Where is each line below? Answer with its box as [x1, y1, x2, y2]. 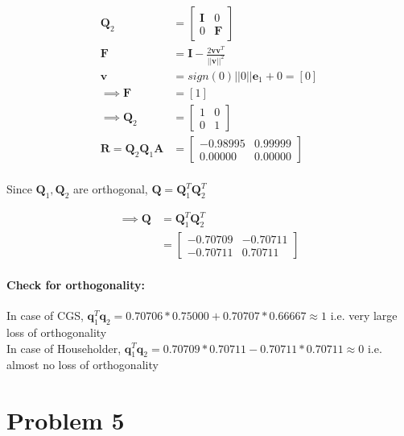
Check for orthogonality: [6, 276, 146, 293]
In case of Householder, [6, 339, 122, 356]
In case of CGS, [6, 307, 84, 324]
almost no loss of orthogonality [6, 356, 159, 373]
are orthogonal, [73, 181, 148, 197]
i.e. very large [330, 307, 398, 324]
